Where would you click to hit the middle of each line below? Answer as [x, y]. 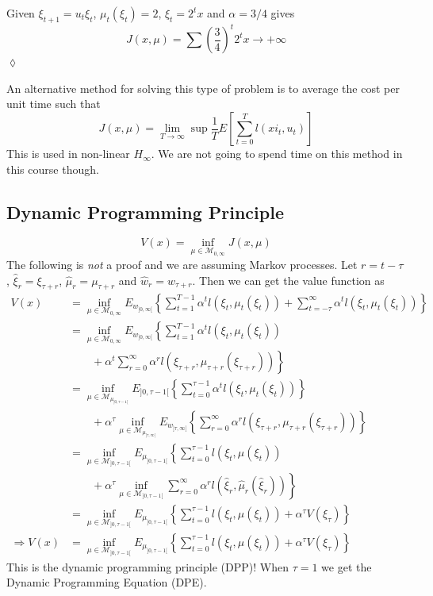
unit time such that [54, 104]
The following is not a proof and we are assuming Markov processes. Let [182, 265]
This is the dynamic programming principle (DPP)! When [148, 566]
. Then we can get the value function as [288, 280]
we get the [347, 566]
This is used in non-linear [68, 154]
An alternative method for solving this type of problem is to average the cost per [203, 88]
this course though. [53, 169]
